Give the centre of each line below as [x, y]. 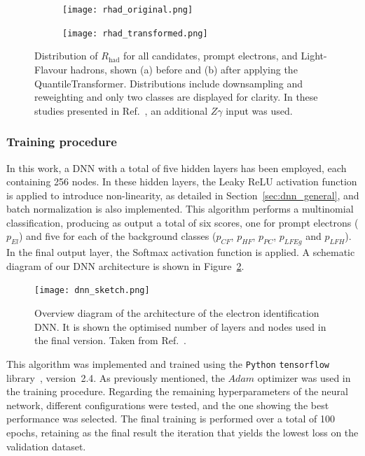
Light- [314, 56]
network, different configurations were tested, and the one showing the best [168, 405]
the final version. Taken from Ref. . [110, 340]
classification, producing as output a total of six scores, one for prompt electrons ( [182, 222]
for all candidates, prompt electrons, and [211, 56]
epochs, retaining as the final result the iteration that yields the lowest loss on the [182, 432]
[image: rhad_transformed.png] [135, 33]
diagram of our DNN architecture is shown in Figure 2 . [125, 265]
